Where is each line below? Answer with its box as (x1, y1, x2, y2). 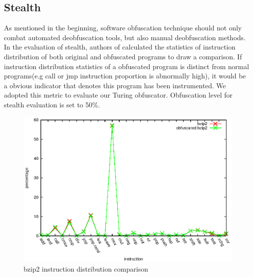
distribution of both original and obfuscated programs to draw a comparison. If (4, 51, 242, 61)
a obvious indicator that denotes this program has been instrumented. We (4, 80, 226, 90)
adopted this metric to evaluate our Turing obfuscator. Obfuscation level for (4, 90, 232, 100)
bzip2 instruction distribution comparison (24, 263, 148, 274)
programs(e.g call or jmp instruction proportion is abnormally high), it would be (4, 71, 246, 81)
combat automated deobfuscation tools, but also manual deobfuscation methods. (4, 32, 246, 42)
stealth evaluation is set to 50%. (4, 99, 100, 109)
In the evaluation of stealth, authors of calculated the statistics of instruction (4, 42, 236, 52)
